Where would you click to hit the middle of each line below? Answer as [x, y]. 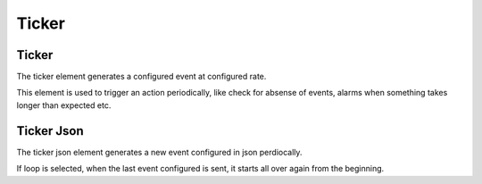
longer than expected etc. [64, 105]
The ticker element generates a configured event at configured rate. [141, 77]
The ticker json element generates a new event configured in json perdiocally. [159, 152]
